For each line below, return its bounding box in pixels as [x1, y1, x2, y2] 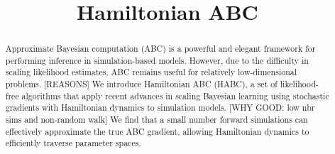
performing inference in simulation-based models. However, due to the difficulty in [5, 54, 309, 66]
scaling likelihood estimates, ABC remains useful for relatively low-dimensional [5, 66, 297, 78]
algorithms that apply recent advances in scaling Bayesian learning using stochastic [21, 89, 329, 101]
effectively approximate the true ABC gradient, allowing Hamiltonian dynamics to [5, 125, 309, 137]
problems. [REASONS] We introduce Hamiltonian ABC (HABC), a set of [5, 78, 278, 90]
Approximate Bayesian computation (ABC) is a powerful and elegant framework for [5, 43, 316, 55]
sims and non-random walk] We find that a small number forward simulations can [5, 114, 308, 126]
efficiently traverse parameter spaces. [5, 137, 141, 149]
